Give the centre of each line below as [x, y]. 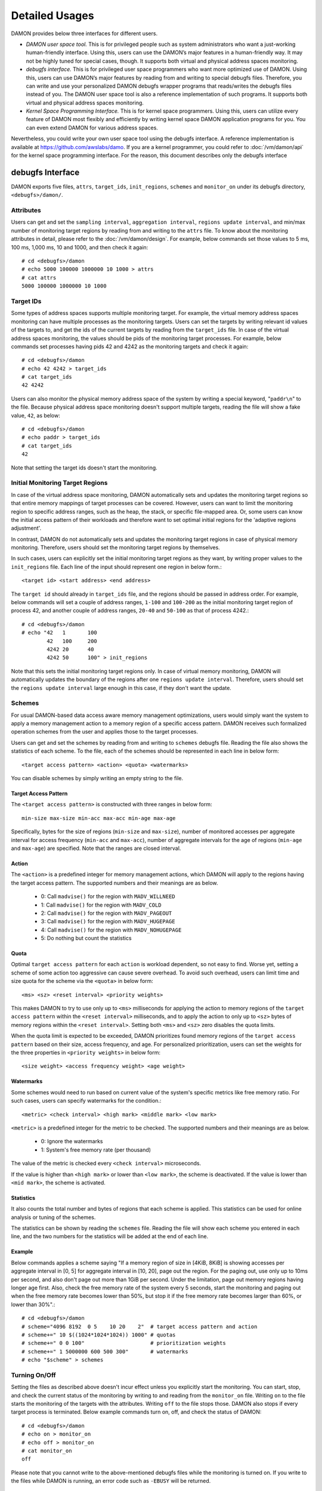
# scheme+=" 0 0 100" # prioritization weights [124, 1343]
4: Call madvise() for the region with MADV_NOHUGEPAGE [111, 930]
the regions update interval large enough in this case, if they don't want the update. [121, 688]
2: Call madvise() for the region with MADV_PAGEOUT [106, 913]
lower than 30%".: [33, 1304]
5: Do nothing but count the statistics [86, 938]
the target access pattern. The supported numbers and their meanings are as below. [114, 883]
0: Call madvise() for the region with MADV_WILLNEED [108, 896]
